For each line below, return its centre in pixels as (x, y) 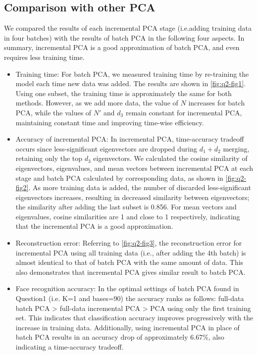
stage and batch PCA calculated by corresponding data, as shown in (119, 177)
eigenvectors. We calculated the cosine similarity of (170, 158)
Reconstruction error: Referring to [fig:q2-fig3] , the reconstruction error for (129, 243)
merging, (236, 148)
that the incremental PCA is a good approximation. (94, 226)
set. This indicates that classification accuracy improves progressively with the (134, 318)
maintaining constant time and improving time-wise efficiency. (110, 122)
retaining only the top (49, 158)
